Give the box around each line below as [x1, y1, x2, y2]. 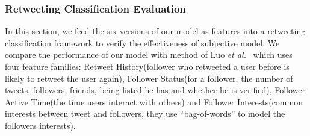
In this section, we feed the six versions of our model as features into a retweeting [5, 25, 306, 37]
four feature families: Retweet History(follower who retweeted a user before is [5, 60, 290, 72]
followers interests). [5, 119, 76, 131]
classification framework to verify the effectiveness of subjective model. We [5, 36, 280, 49]
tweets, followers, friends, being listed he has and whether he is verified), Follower [5, 84, 305, 96]
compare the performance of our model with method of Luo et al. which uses [5, 48, 293, 61]
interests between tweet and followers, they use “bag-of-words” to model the [5, 107, 285, 120]
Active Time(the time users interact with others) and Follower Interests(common [5, 95, 303, 108]
